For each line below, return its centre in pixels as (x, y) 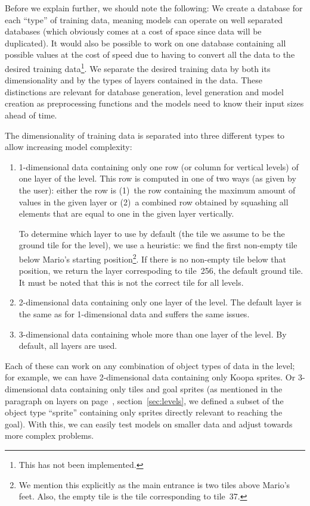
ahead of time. (31, 115)
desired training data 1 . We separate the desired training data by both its (138, 67)
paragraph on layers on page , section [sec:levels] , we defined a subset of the (144, 400)
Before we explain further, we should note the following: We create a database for (154, 8)
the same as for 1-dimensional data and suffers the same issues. (134, 313)
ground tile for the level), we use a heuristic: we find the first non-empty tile (158, 245)
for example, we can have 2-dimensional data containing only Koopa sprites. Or (150, 377)
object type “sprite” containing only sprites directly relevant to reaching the (144, 412)
